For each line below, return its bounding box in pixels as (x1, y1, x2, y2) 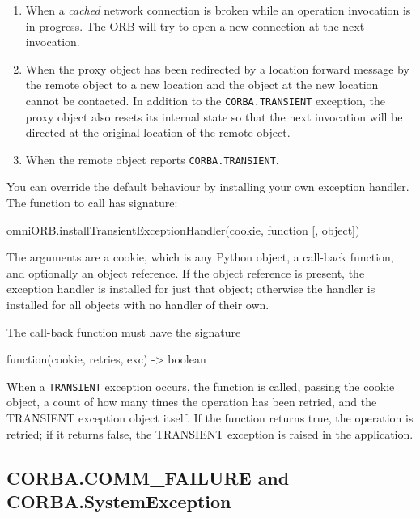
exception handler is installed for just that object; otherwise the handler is (6, 280, 375, 297)
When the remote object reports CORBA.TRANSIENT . (25, 151, 279, 168)
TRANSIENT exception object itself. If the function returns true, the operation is (6, 410, 414, 427)
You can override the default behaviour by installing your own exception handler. (6, 178, 409, 195)
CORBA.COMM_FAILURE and (6, 465, 290, 490)
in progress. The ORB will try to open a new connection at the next (25, 17, 365, 34)
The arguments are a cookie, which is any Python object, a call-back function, (6, 248, 394, 265)
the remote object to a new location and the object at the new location (25, 76, 379, 93)
